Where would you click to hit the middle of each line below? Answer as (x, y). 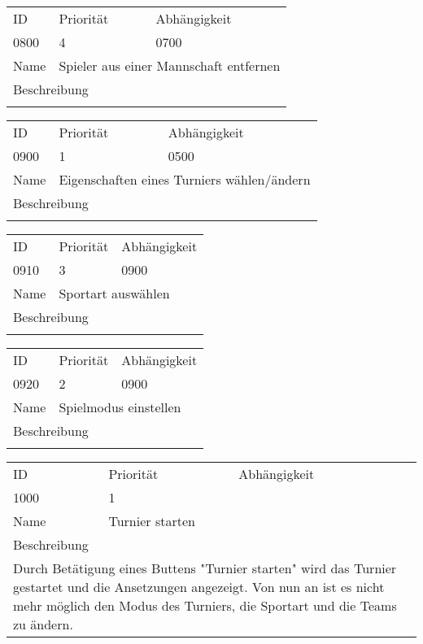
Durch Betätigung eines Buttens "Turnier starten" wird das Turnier (205, 568)
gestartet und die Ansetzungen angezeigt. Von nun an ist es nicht (199, 587)
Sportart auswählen (114, 293)
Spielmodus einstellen (120, 407)
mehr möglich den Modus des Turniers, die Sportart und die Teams (205, 605)
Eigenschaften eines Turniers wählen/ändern (185, 179)
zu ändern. (43, 624)
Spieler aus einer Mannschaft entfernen (170, 65)
